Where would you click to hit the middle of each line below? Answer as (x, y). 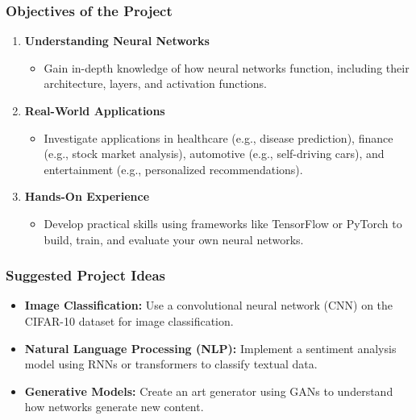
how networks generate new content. (114, 407)
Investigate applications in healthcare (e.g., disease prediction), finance (218, 137)
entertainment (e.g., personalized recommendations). (173, 169)
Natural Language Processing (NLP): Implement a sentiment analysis (210, 348)
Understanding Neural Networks (117, 41)
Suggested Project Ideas (86, 275)
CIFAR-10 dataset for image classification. (129, 320)
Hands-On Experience (87, 196)
